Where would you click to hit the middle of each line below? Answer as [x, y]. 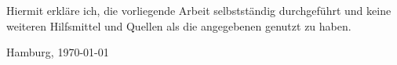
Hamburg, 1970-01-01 [58, 52]
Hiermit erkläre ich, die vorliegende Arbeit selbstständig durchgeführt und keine [199, 10]
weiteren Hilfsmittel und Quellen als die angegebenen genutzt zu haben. [179, 25]
